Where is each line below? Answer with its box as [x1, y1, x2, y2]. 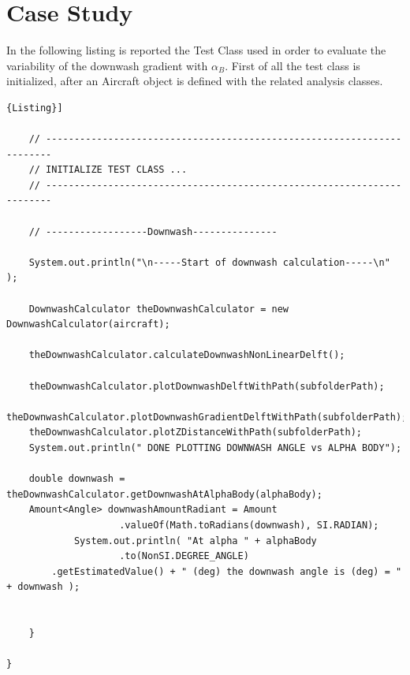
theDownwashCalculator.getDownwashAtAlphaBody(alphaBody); [6, 488, 322, 500]
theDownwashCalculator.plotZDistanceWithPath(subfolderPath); [28, 427, 363, 438]
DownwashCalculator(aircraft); [6, 319, 170, 330]
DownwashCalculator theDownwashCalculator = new [28, 303, 289, 315]
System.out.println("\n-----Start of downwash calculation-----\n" [28, 256, 390, 268]
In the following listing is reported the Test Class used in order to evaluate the [6, 42, 386, 58]
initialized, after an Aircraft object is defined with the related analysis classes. [6, 73, 383, 89]
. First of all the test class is [225, 57, 360, 73]
